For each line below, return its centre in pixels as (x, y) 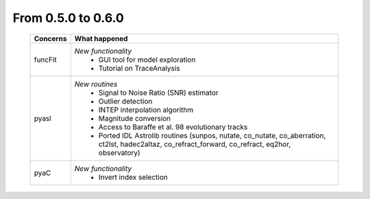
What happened (101, 38)
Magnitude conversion (135, 118)
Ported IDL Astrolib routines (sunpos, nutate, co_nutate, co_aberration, (212, 135)
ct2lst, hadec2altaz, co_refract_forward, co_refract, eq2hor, (195, 144)
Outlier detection (125, 101)
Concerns (50, 38)
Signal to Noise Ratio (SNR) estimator (158, 93)
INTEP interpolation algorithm (146, 110)
